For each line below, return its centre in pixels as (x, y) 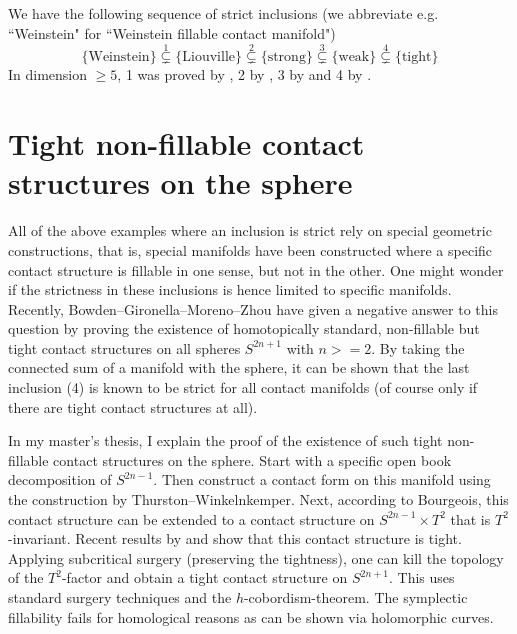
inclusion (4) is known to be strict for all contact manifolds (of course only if (243, 387)
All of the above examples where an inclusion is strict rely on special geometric (250, 230)
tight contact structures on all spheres (124, 347)
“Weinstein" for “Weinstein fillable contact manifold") (172, 32)
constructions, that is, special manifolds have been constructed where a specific (250, 249)
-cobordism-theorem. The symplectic (355, 597)
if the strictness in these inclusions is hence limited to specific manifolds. (230, 289)
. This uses (422, 577)
